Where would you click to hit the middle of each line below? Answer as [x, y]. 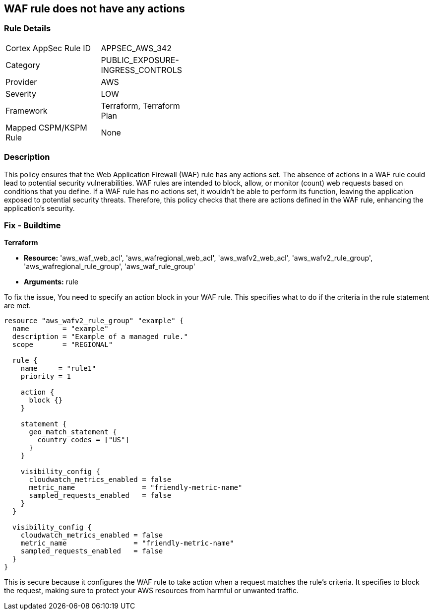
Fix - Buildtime [32, 225]
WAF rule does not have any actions [94, 9]
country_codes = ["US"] [83, 440]
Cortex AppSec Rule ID [48, 48]
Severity [21, 94]
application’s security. [39, 208]
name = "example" [60, 329]
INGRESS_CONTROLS [142, 70]
